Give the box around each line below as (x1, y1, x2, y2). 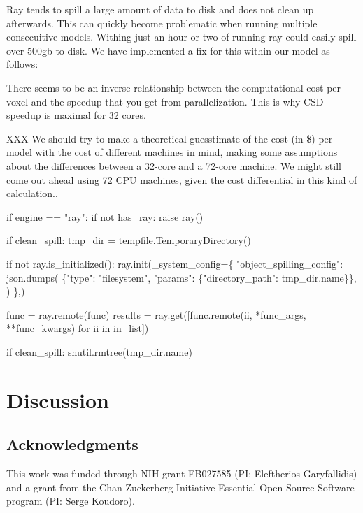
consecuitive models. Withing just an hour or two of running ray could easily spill (6, 29, 357, 44)
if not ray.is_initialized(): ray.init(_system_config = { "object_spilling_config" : (6, 256, 343, 270)
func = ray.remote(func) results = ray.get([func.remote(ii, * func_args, (6, 307, 306, 321)
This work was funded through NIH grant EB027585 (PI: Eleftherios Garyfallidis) (6, 466, 357, 481)
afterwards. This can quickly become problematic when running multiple (6, 15, 318, 30)
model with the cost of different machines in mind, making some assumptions (6, 145, 338, 159)
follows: (6, 57, 38, 71)
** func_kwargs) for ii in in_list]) (6, 321, 149, 335)
